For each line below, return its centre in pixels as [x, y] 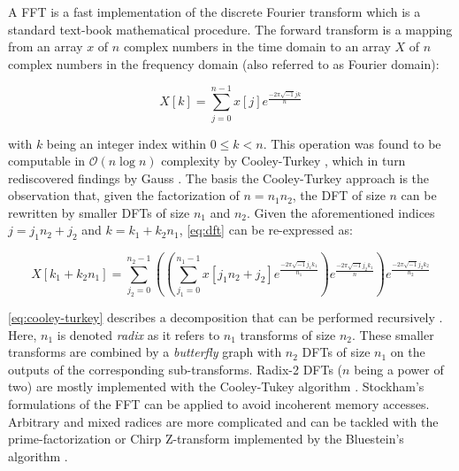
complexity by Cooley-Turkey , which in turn [283, 161]
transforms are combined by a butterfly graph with [145, 352]
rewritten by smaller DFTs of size [99, 212]
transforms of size [288, 334]
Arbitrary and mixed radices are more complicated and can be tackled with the [223, 421]
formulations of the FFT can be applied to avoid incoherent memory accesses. [219, 403]
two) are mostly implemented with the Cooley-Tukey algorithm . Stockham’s [216, 386]
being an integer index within [126, 143]
